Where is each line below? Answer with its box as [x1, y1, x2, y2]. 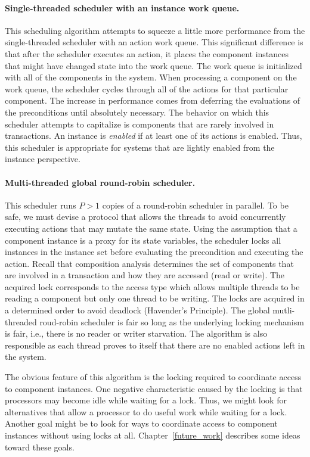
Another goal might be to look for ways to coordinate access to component [5, 417, 278, 430]
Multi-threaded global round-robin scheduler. [5, 176, 196, 188]
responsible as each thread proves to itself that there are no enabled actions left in [5, 338, 305, 351]
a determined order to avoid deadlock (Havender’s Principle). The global [5, 304, 270, 316]
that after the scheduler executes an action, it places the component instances [5, 47, 289, 60]
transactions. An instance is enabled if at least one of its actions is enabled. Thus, [5, 129, 302, 142]
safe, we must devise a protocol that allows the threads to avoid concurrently [5, 210, 286, 223]
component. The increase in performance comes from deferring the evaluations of [5, 94, 300, 107]
